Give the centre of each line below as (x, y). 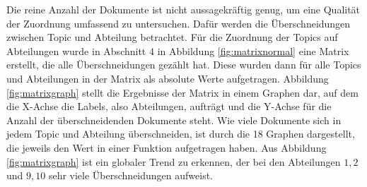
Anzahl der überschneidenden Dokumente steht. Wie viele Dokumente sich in (174, 120)
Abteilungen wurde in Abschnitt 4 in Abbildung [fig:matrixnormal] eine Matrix (178, 50)
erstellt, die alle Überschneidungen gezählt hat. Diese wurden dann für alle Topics (184, 65)
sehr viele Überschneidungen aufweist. (131, 175)
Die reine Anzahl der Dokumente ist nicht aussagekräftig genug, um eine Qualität (183, 9)
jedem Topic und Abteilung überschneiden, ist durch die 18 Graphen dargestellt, (181, 134)
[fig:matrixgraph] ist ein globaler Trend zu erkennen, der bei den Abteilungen (174, 161)
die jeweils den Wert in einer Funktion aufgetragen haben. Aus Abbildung (167, 147)
